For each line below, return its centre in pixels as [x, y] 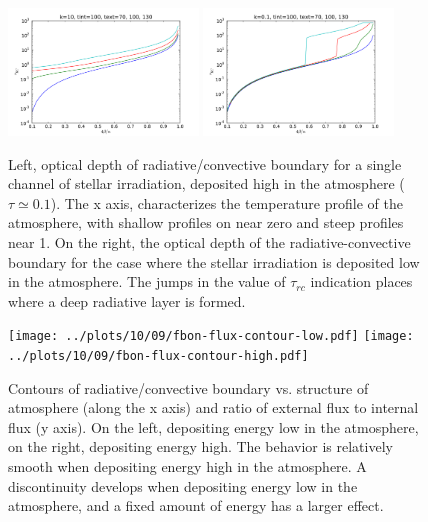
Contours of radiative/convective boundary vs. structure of [188, 387]
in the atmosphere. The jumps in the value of [147, 281]
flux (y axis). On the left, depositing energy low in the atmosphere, [213, 426]
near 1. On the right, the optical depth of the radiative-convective [209, 241]
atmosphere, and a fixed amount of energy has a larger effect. [196, 505]
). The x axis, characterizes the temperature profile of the [226, 202]
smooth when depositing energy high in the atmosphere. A [187, 466]
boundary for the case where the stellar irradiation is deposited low [214, 261]
